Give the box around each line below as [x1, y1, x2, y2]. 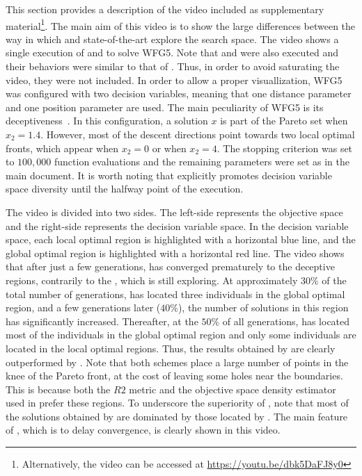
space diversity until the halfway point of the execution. [6, 181, 244, 196]
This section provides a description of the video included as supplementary [6, 2, 324, 16]
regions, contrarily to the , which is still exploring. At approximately [6, 272, 298, 287]
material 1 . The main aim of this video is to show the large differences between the [6, 16, 356, 33]
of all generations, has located [222, 313, 350, 328]
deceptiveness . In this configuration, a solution [6, 113, 208, 128]
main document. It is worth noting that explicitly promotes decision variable [6, 167, 332, 182]
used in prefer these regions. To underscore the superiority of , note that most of [6, 395, 349, 410]
